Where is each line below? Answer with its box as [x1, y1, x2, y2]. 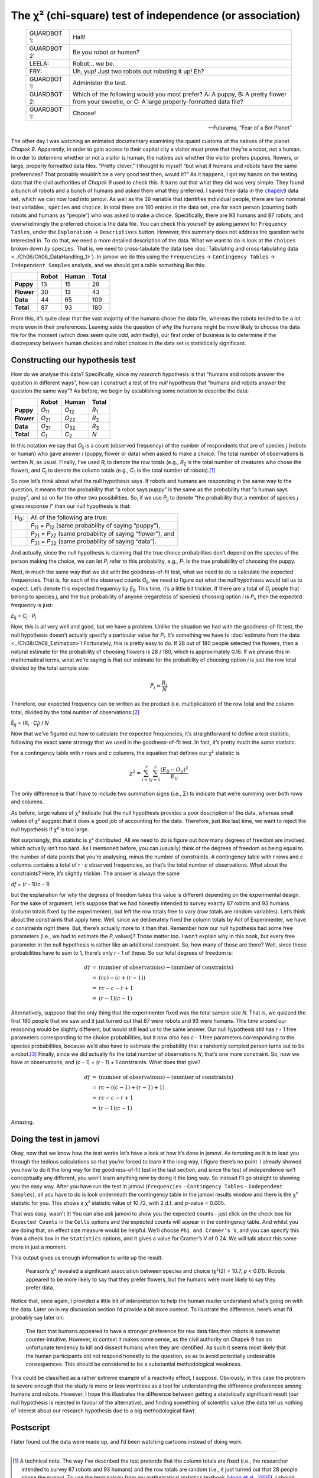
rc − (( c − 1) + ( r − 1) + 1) [98, 1084, 165, 1091]
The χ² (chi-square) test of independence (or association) [11, 9, 301, 22]
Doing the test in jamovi [11, 1134, 100, 1144]
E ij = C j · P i [11, 612, 37, 621]
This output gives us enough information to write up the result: [11, 1254, 163, 1261]
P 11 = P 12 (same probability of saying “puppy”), [30, 521, 161, 530]
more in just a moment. [11, 1243, 67, 1250]
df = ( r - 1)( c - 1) [11, 880, 50, 887]
